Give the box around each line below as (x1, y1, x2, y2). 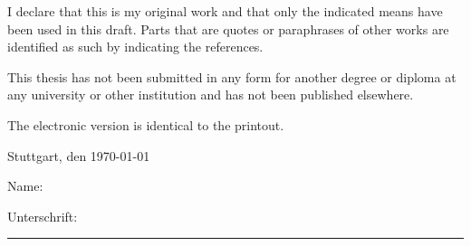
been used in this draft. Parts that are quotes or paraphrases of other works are (7, 19, 449, 38)
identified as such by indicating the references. (7, 37, 264, 56)
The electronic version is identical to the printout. (7, 115, 284, 134)
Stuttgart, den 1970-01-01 (7, 146, 150, 165)
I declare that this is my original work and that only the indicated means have (7, 2, 443, 20)
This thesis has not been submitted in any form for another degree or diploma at (7, 67, 457, 86)
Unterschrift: (7, 206, 78, 225)
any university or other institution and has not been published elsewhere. (7, 85, 414, 104)
